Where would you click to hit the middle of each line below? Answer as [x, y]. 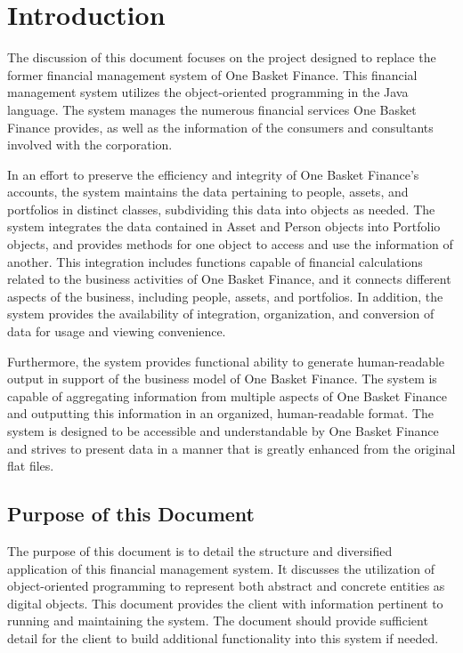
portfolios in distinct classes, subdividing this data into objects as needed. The [221, 209]
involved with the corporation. [90, 145]
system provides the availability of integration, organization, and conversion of [221, 314]
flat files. [31, 466]
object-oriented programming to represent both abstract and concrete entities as [226, 586]
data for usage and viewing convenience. [117, 331]
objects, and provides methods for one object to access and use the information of [230, 244]
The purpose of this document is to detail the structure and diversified [200, 550]
